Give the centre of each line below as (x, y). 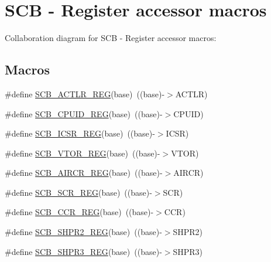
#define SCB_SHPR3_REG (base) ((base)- (83, 251)
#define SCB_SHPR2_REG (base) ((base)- (83, 232)
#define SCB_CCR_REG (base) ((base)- (79, 212)
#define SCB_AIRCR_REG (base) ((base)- (84, 173)
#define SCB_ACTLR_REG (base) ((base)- (85, 93)
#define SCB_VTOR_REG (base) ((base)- (83, 153)
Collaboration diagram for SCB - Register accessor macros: (111, 38)
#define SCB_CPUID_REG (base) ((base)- (84, 113)
